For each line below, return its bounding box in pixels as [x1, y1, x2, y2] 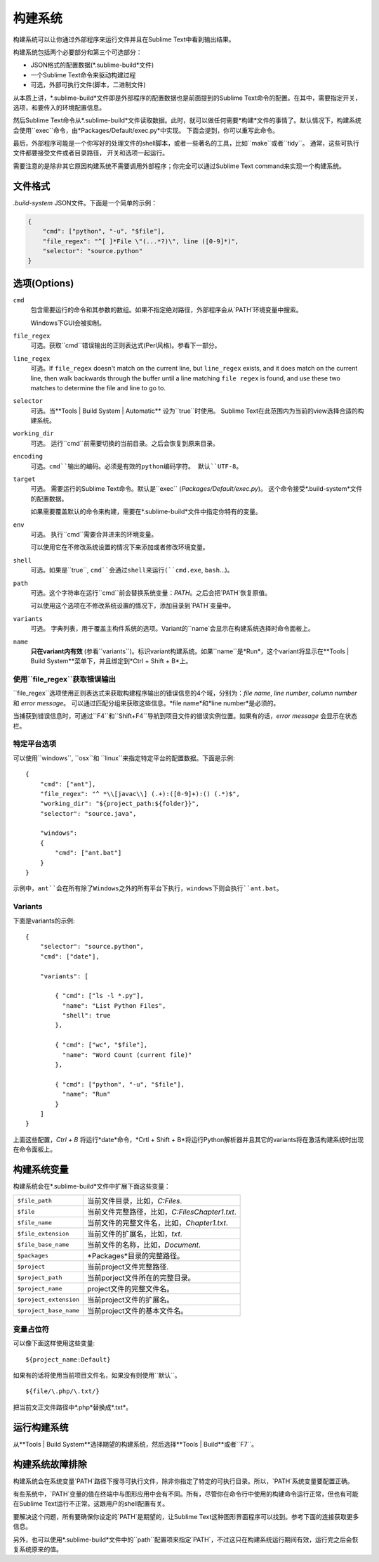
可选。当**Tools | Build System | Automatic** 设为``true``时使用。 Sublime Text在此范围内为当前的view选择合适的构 [30, 406, 364, 415]
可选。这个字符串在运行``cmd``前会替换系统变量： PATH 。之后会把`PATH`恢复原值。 [30, 588, 272, 597]
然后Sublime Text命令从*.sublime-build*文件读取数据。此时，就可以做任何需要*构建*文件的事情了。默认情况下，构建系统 [13, 116, 361, 124]
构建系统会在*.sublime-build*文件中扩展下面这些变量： [13, 1182, 171, 1191]
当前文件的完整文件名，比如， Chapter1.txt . [87, 1218, 228, 1228]
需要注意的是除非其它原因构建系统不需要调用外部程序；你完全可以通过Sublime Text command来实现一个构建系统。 [13, 162, 345, 170]
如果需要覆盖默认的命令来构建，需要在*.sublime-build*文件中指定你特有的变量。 [30, 507, 262, 516]
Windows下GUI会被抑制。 [30, 319, 105, 327]
